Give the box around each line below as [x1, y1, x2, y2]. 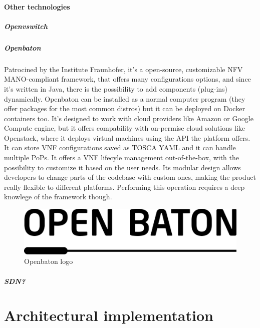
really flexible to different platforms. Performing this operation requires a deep [4, 181, 245, 192]
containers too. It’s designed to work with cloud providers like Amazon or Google [4, 113, 253, 123]
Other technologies [4, 1, 70, 12]
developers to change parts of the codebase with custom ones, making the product [4, 172, 256, 182]
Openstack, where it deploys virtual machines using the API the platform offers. [4, 132, 250, 143]
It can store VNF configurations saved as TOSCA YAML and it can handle [4, 142, 236, 153]
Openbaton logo [24, 256, 73, 266]
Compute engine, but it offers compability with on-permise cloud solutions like [4, 123, 245, 133]
